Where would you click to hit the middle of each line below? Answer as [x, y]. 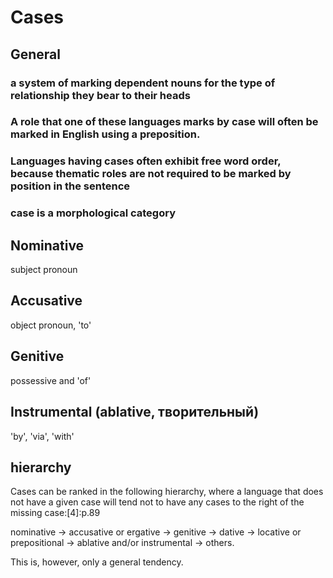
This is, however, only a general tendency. [97, 562]
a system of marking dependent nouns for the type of [143, 83]
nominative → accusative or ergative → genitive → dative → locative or [156, 532]
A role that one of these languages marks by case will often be [164, 122]
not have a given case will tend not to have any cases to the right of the [157, 502]
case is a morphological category [93, 213]
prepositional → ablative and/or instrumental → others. [122, 543]
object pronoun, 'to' [51, 325]
